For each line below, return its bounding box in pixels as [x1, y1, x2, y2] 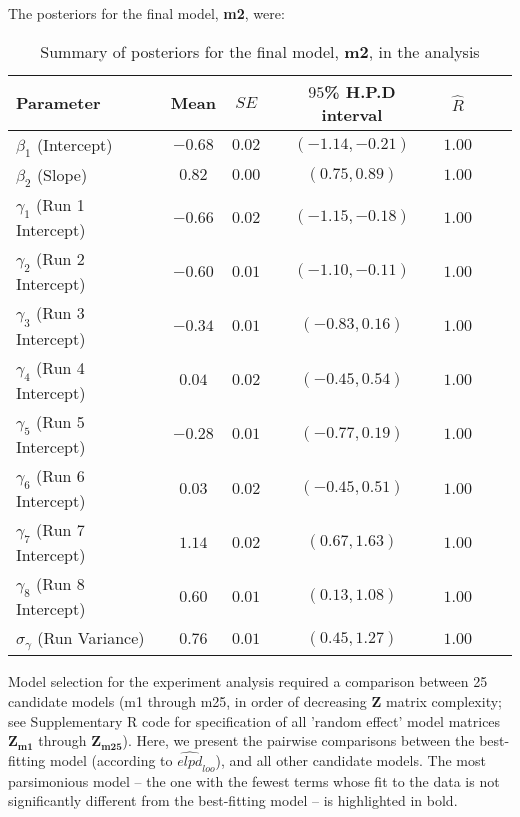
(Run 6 [36, 463, 85, 487]
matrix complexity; [386, 691, 502, 711]
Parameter [16, 91, 101, 115]
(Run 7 [36, 518, 85, 542]
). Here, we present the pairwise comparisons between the [122, 730, 475, 751]
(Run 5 [36, 409, 85, 433]
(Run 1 [36, 192, 85, 216]
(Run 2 [36, 247, 85, 271]
